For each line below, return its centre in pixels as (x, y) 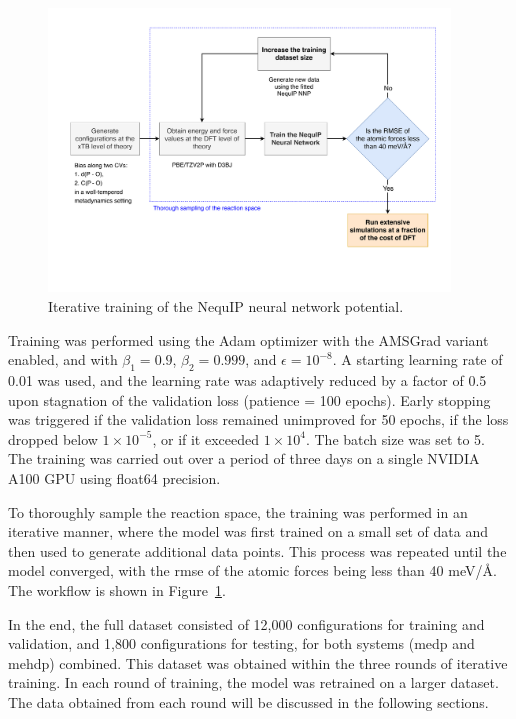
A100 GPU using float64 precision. (114, 477)
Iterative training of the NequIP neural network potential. (226, 305)
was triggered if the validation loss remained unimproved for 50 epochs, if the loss (258, 419)
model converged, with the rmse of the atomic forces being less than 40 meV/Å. (252, 570)
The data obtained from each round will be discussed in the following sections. (248, 701)
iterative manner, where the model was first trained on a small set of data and (248, 531)
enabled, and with (63, 359)
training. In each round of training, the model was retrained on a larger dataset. (253, 682)
